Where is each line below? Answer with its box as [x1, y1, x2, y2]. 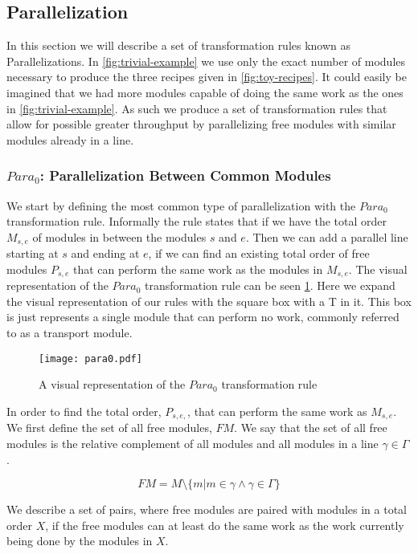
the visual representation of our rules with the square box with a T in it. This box [6, 292, 412, 309]
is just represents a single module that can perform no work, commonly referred [6, 308, 400, 325]
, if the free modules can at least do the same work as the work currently [45, 516, 404, 533]
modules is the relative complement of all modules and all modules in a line [6, 434, 379, 451]
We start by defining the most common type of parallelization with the [6, 197, 356, 214]
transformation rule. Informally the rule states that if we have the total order [6, 213, 387, 230]
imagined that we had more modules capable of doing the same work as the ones [6, 84, 404, 100]
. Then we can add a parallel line [245, 228, 408, 245]
